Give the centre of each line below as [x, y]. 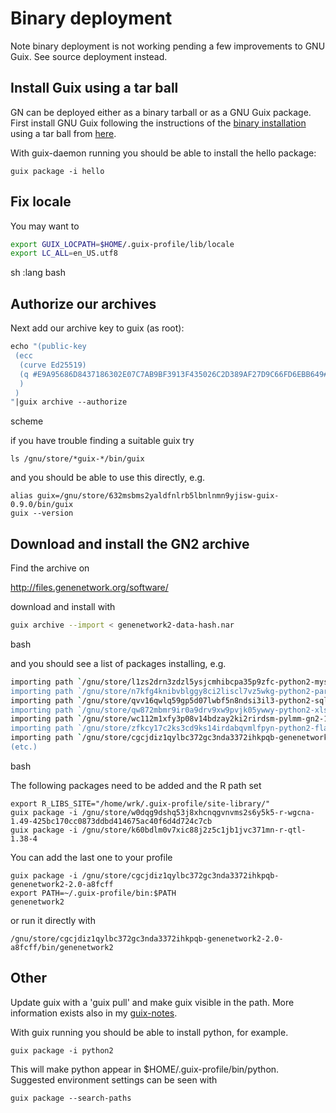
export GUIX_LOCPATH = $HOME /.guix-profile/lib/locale [122, 244]
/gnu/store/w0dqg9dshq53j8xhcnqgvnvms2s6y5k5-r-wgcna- [198, 812]
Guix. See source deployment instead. [89, 56]
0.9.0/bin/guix [42, 505]
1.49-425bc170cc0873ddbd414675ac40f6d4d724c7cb [111, 821]
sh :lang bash [38, 273]
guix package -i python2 [62, 1050]
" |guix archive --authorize [69, 402]
